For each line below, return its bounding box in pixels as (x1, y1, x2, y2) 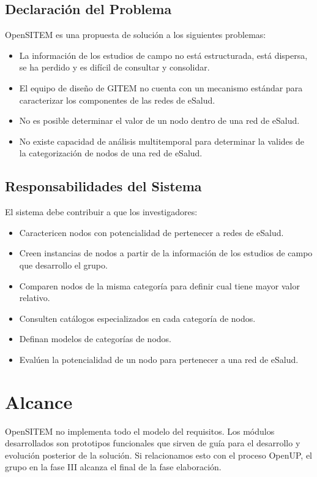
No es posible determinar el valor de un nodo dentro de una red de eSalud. (19, 114, 300, 127)
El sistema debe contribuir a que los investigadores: (5, 205, 198, 218)
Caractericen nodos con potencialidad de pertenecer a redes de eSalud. (19, 226, 284, 238)
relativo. (19, 291, 50, 304)
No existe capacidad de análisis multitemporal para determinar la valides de (19, 134, 304, 147)
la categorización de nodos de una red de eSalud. (19, 147, 203, 159)
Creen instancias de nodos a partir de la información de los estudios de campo (19, 246, 313, 259)
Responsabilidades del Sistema (5, 177, 202, 196)
